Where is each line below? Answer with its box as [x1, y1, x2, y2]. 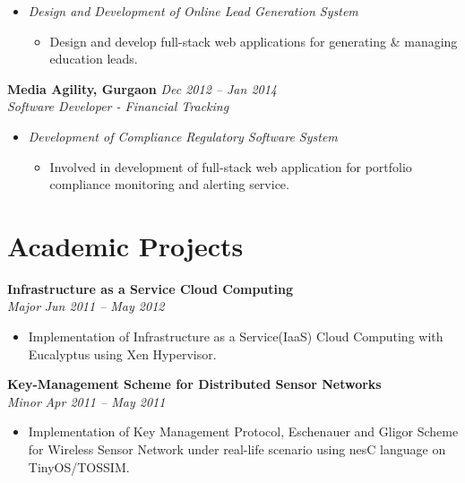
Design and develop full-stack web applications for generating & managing [49, 31, 458, 50]
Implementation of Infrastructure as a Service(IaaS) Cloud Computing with [28, 327, 443, 346]
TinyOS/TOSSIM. [28, 457, 130, 476]
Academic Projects [7, 227, 244, 263]
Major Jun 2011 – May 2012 [7, 297, 165, 315]
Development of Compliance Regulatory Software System [28, 126, 338, 145]
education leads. [49, 49, 138, 68]
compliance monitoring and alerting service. [49, 175, 289, 194]
